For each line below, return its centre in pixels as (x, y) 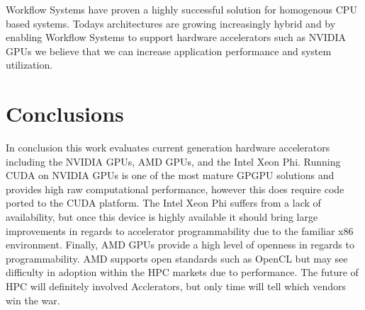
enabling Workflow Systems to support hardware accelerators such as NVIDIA (176, 37)
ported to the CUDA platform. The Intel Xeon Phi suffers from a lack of (163, 203)
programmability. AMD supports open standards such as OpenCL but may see (177, 258)
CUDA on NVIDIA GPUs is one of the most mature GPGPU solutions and (170, 175)
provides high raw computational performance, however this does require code (175, 189)
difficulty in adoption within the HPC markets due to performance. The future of (182, 272)
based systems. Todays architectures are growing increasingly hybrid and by (171, 23)
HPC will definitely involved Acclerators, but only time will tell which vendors (176, 286)
